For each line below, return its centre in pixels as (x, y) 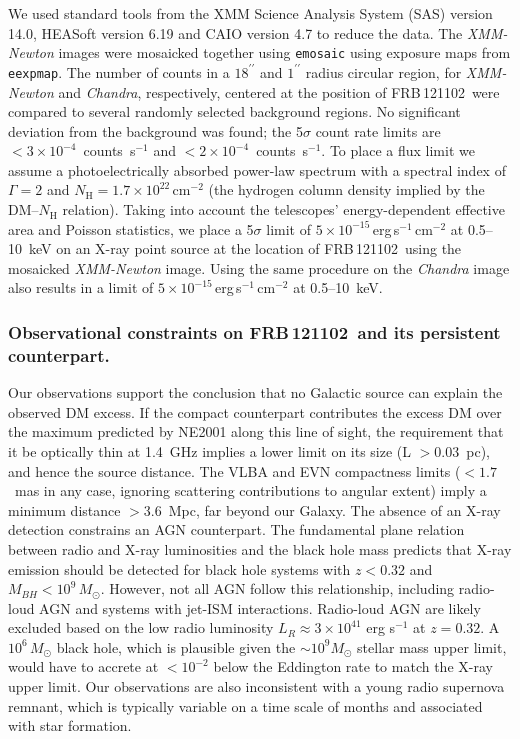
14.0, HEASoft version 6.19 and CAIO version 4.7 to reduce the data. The (235, 32)
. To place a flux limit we (398, 150)
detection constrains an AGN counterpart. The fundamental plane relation (236, 529)
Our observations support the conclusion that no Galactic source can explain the (255, 392)
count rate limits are (378, 130)
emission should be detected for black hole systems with (179, 568)
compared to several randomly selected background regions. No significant (234, 111)
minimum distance (64, 509)
